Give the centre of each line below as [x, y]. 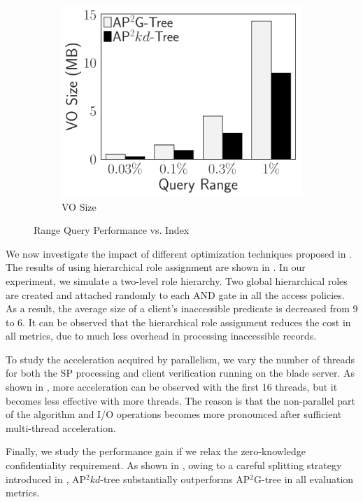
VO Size [79, 206]
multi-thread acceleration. [61, 427]
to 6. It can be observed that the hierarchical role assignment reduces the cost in [178, 322]
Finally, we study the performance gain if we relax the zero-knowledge [156, 451]
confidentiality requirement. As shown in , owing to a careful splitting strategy [174, 465]
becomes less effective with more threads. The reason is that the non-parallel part [180, 400]
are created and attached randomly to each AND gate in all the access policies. [175, 294]
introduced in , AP [46, 479]
